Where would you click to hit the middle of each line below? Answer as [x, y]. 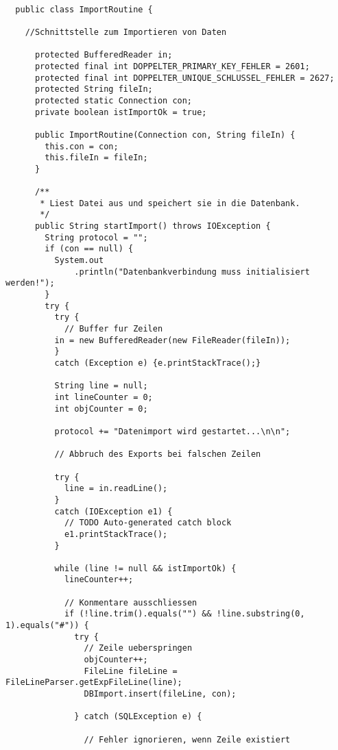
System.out [79, 261]
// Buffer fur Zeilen [113, 329]
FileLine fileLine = [131, 671]
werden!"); [30, 283]
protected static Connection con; [113, 100]
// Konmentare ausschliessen [131, 602]
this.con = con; [82, 146]
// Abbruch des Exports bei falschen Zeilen [158, 454]
